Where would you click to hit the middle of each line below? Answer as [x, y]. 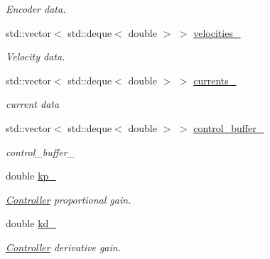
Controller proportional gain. [69, 199]
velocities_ [217, 32]
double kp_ [31, 176]
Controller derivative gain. [63, 247]
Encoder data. [36, 9]
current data [33, 104]
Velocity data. [36, 56]
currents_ [215, 80]
